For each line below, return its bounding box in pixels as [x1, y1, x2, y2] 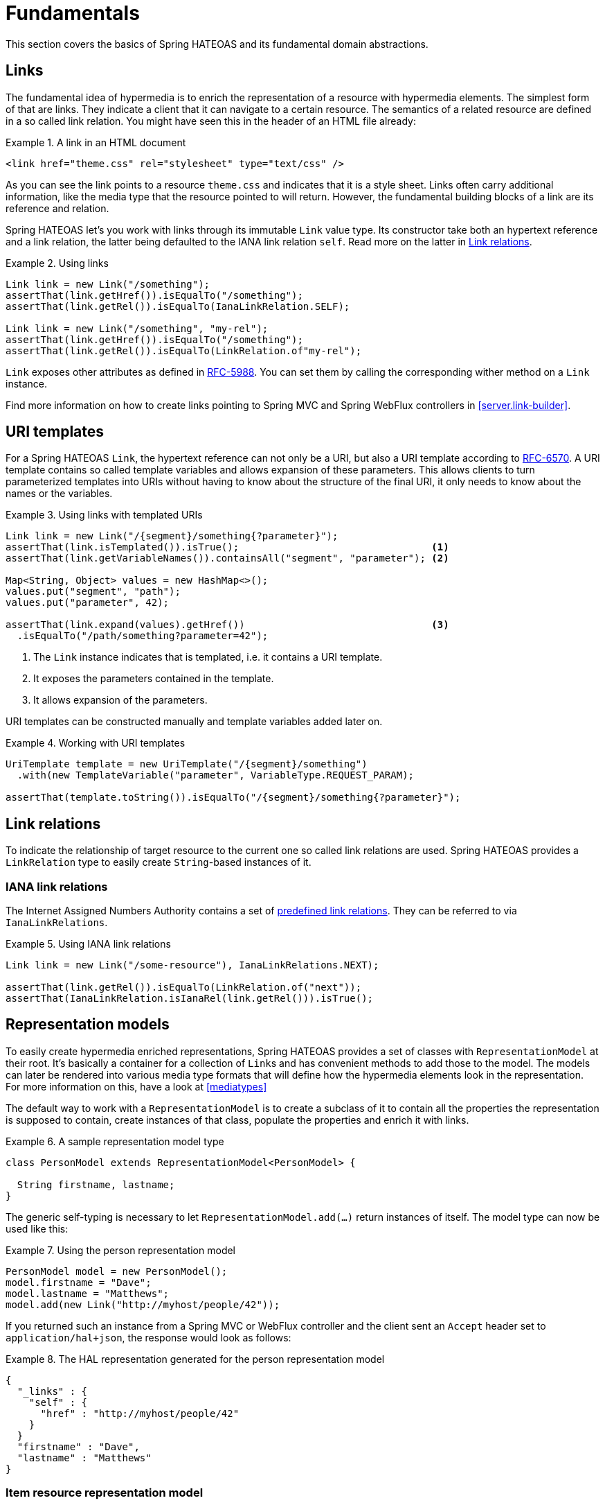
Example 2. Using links [6, 256, 109, 269]
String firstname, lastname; [17, 1178, 175, 1190]
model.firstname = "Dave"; [6, 1276, 152, 1288]
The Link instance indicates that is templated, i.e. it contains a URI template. [33, 651, 383, 663]
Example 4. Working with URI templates [6, 737, 186, 749]
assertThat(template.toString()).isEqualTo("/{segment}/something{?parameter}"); [6, 792, 461, 803]
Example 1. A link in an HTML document [6, 136, 186, 148]
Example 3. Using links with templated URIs [6, 509, 203, 521]
